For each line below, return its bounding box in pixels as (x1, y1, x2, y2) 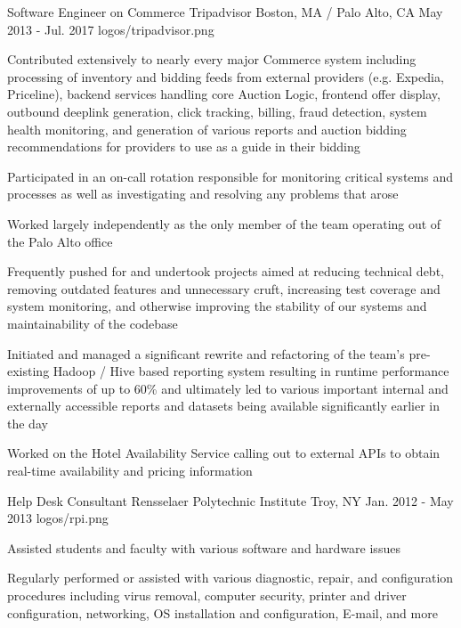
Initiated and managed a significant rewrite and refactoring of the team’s (7, 344, 405, 363)
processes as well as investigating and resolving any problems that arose (7, 184, 399, 203)
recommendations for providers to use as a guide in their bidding (7, 137, 360, 156)
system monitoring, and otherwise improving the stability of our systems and (7, 297, 427, 315)
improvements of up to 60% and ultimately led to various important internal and (7, 379, 449, 397)
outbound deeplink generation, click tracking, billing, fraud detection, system (7, 102, 427, 120)
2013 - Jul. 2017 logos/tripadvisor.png (7, 20, 214, 38)
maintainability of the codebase (7, 314, 178, 332)
